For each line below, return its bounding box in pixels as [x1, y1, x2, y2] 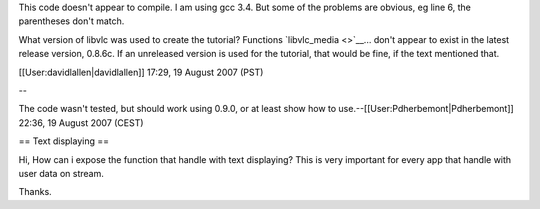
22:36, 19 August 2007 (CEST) [18, 116, 144, 129]
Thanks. [18, 186, 52, 198]
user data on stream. [18, 167, 104, 179]
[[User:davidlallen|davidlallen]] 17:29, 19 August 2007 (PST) [18, 66, 264, 78]
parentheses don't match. [18, 15, 125, 27]
